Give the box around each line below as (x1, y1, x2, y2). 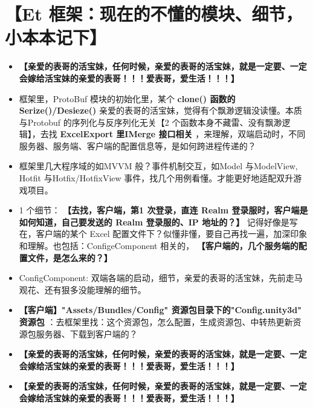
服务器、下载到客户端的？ (36, 327, 138, 340)
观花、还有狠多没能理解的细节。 (19, 283, 146, 296)
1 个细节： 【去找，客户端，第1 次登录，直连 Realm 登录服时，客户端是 (19, 204, 308, 216)
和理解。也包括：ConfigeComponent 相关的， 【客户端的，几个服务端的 (19, 239, 298, 252)
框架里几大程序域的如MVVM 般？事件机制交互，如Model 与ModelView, (19, 160, 298, 172)
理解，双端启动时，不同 (212, 128, 306, 140)
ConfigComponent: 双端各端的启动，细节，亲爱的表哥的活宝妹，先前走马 (19, 271, 303, 284)
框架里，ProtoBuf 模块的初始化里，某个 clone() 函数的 (19, 92, 236, 105)
